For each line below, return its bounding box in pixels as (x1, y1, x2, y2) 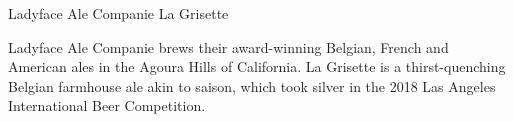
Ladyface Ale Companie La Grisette (8, 3, 229, 23)
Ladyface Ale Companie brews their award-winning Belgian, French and (8, 36, 449, 57)
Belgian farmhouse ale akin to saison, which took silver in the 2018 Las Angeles (8, 75, 496, 96)
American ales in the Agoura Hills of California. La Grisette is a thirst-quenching (8, 56, 506, 77)
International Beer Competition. (8, 95, 206, 116)
